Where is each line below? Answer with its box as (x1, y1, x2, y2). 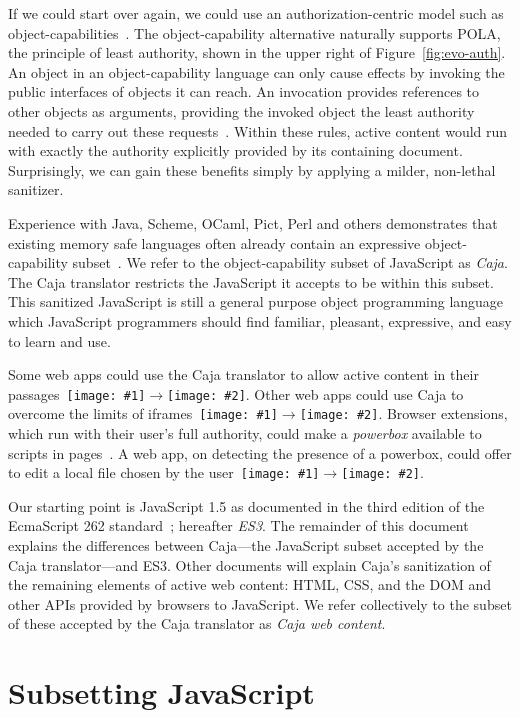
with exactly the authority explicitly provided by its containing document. (8, 140, 463, 161)
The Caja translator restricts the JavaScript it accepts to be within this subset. (8, 271, 494, 292)
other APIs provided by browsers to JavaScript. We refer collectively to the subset (8, 593, 512, 614)
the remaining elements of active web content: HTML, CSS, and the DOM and (8, 574, 492, 595)
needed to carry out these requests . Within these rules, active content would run (8, 120, 508, 141)
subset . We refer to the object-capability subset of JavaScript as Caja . (72, 252, 508, 273)
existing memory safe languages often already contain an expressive (8, 232, 421, 253)
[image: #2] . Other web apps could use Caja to (167, 383, 464, 404)
